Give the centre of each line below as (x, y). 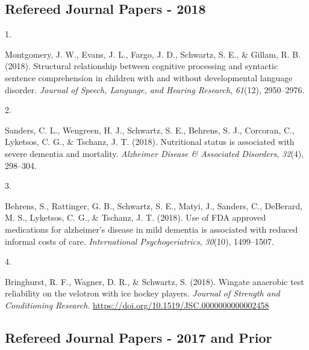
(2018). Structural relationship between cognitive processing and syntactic (142, 66)
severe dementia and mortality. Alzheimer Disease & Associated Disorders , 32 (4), (154, 153)
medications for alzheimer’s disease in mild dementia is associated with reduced (151, 229)
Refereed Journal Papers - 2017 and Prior (139, 337)
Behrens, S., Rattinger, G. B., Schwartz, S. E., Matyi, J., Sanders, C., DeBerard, (154, 205)
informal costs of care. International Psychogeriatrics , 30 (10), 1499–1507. (139, 241)
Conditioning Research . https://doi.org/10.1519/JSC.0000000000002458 (137, 305)
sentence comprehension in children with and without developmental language (149, 77)
